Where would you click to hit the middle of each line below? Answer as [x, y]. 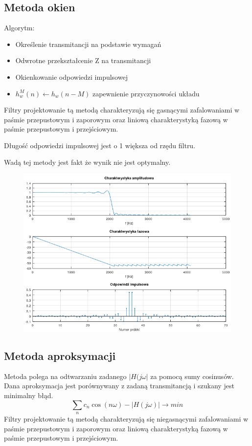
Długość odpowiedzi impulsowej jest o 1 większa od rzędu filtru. [100, 145]
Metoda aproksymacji [60, 356]
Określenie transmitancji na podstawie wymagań [88, 44]
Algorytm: [19, 28]
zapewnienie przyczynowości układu [146, 93]
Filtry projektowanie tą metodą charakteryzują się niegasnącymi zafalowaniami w [126, 419]
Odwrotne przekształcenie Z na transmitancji [83, 60]
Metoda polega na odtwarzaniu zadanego [65, 376]
